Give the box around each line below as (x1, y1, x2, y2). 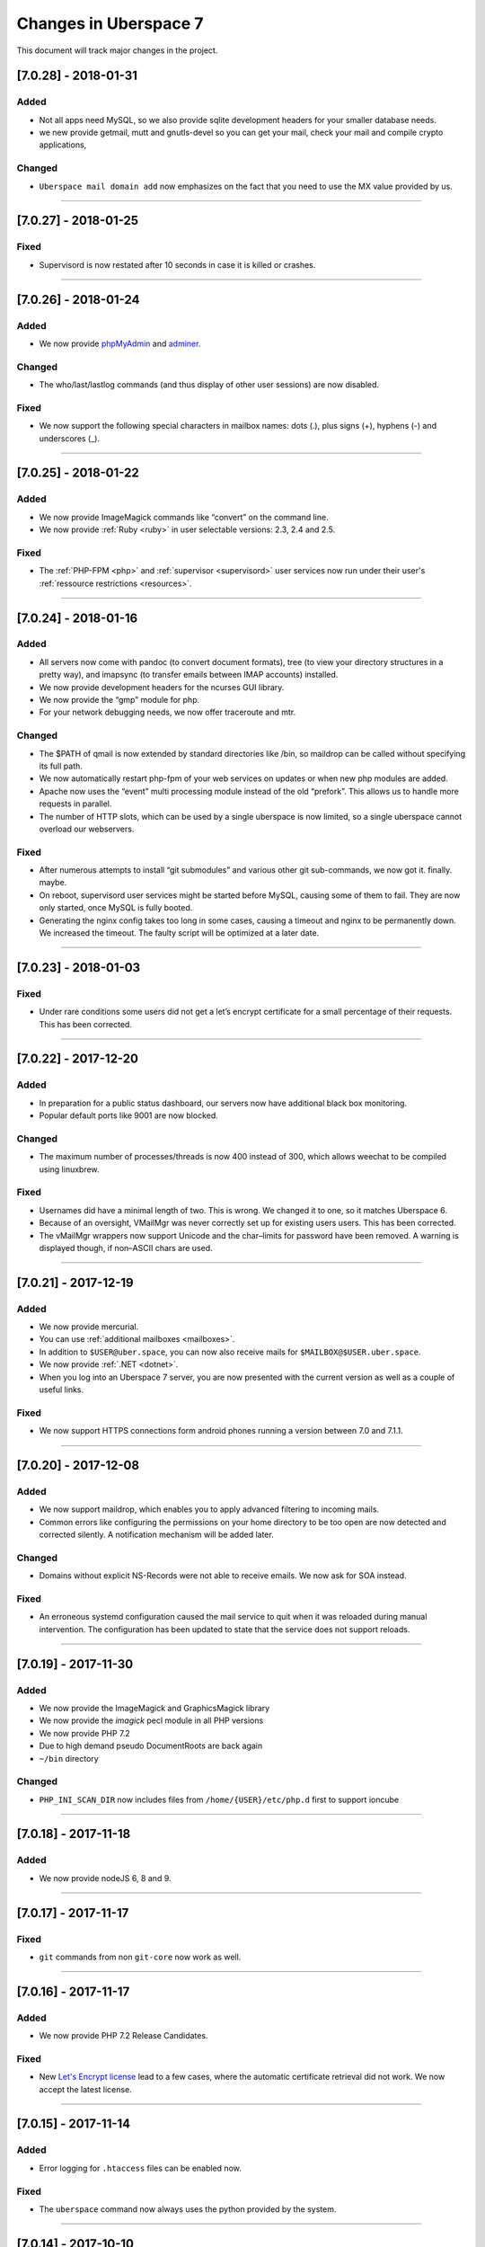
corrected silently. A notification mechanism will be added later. (39, 1529, 274, 1541)
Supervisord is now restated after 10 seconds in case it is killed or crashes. (39, 259, 316, 270)
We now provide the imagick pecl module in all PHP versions (39, 1715, 264, 1726)
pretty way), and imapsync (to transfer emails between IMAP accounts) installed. (39, 670, 339, 680)
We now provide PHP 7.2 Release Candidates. (39, 2030, 208, 2041)
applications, (39, 139, 87, 150)
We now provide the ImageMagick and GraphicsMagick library (39, 1702, 270, 1713)
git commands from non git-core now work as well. (39, 1951, 242, 1962)
